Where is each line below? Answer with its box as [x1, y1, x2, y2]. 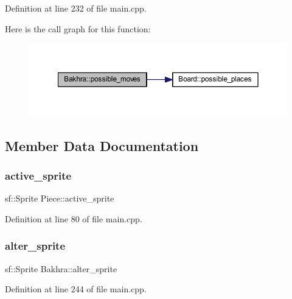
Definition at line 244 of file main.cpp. [5, 283, 147, 295]
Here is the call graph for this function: [5, 22, 151, 35]
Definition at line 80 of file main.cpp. [5, 212, 142, 225]
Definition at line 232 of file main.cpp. [5, 2, 147, 14]
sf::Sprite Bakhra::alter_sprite [5, 262, 117, 275]
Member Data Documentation [5, 136, 199, 155]
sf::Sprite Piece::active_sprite [5, 192, 114, 205]
